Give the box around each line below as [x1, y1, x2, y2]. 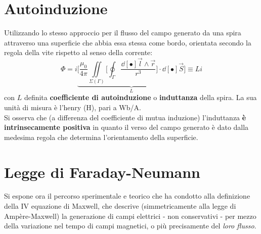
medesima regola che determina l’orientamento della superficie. [4, 131, 198, 142]
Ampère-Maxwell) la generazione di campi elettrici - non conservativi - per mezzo [4, 210, 256, 221]
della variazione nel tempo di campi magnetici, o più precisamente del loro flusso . [4, 220, 256, 231]
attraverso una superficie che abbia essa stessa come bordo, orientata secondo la [4, 37, 251, 48]
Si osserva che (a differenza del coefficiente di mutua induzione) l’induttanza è [4, 112, 246, 122]
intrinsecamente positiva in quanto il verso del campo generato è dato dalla [4, 122, 249, 132]
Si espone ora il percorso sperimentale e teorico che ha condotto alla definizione [4, 191, 250, 201]
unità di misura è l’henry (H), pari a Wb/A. [4, 102, 141, 112]
